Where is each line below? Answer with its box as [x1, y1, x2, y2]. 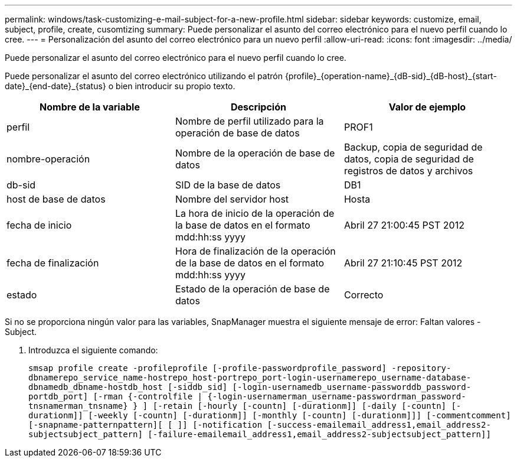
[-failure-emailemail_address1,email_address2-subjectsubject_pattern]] [148, 430, 491, 439]
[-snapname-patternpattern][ [28, 420, 163, 430]
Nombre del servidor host [175, 193, 289, 205]
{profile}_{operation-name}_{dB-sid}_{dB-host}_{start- [284, 71, 497, 81]
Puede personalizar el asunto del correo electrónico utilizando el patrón [5, 71, 283, 81]
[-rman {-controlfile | [93, 392, 203, 401]
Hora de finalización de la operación [175, 245, 336, 257]
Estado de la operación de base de [175, 283, 330, 295]
